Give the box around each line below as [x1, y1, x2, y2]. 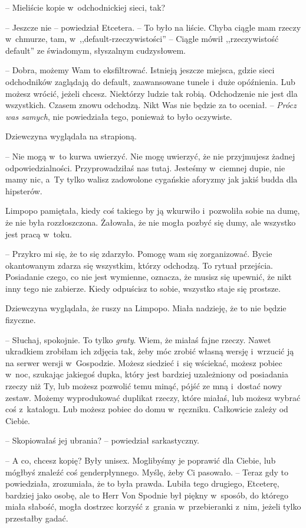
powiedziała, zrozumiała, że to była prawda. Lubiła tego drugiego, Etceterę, [5, 477, 279, 490]
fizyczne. [5, 314, 36, 326]
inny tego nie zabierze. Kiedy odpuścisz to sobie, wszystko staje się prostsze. [5, 282, 281, 294]
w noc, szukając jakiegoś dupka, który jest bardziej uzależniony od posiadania [5, 368, 288, 380]
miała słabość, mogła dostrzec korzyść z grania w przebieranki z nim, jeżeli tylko [5, 500, 301, 513]
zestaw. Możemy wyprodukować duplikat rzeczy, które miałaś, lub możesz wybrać [5, 391, 301, 403]
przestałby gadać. [5, 511, 68, 524]
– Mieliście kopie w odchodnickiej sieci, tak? [5, 1, 166, 13]
